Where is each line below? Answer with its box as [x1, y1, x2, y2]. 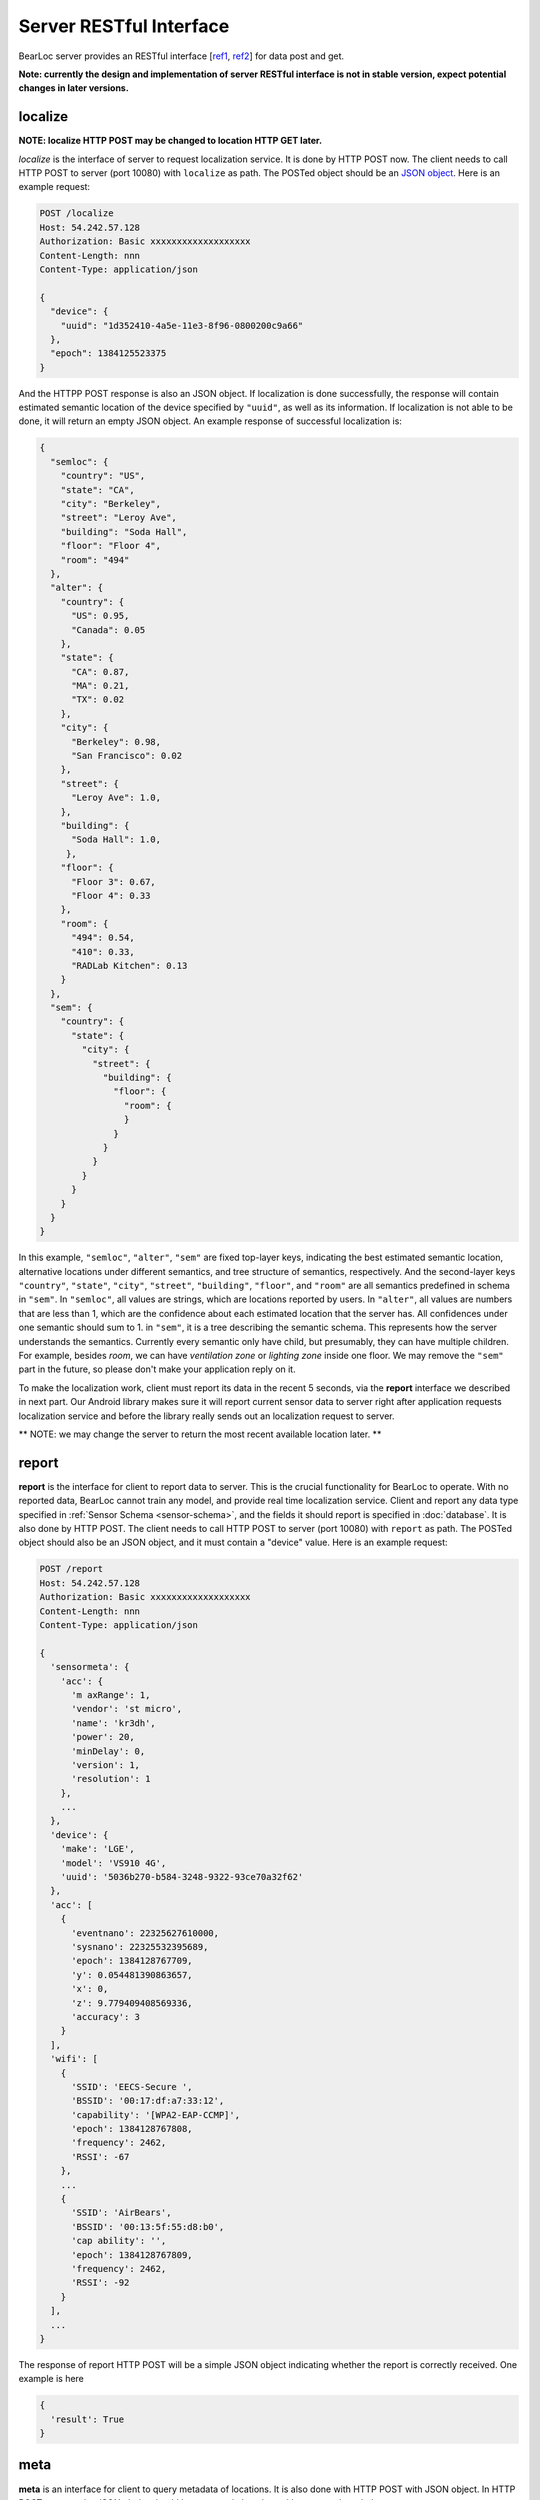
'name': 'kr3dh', [71, 1717, 157, 1729]
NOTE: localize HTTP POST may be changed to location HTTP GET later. [18, 135, 323, 147]
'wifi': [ [50, 2053, 99, 2065]
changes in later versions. [18, 82, 129, 94]
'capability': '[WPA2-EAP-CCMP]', [71, 2109, 240, 2120]
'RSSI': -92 [71, 2277, 130, 2289]
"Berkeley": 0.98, [71, 736, 162, 747]
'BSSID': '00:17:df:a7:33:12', [71, 2095, 225, 2107]
